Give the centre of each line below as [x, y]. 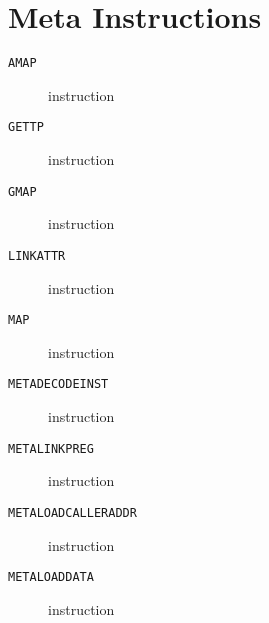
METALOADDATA [51, 577]
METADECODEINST [58, 384]
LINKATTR [37, 255]
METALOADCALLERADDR [72, 512]
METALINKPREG [51, 448]
